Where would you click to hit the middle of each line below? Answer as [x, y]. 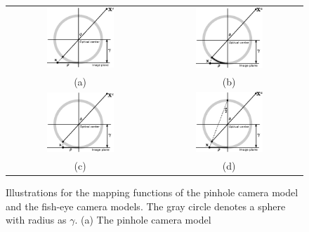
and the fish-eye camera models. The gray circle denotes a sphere [146, 206]
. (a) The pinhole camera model [143, 220]
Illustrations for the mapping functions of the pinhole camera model [152, 192]
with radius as [36, 220]
